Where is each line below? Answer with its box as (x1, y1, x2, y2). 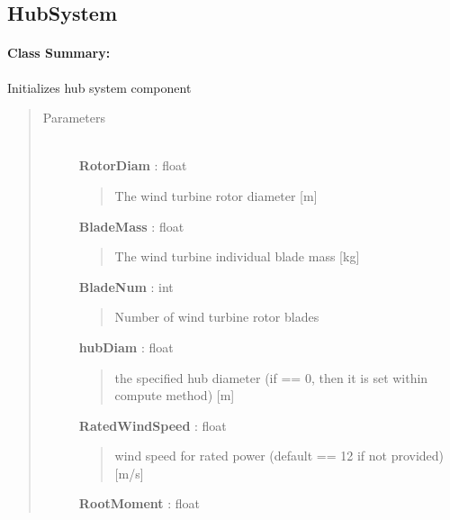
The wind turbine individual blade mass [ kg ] (114, 247, 360, 266)
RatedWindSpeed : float (78, 415, 227, 434)
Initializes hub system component (7, 78, 192, 96)
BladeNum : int (78, 277, 174, 296)
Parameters (42, 108, 105, 127)
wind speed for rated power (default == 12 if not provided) (114, 446, 445, 465)
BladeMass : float (78, 216, 184, 235)
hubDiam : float (78, 337, 174, 356)
